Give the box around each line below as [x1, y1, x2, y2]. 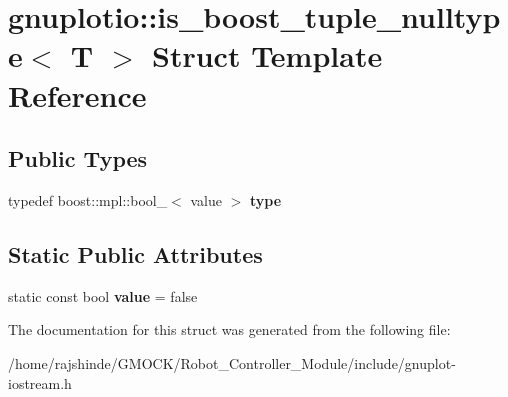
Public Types [8, 143, 148, 174]
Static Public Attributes [8, 238, 263, 269]
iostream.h [8, 372, 72, 393]
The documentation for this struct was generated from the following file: [8, 319, 451, 340]
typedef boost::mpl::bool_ [8, 189, 168, 210]
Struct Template [152, 35, 383, 76]
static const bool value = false [8, 285, 198, 306]
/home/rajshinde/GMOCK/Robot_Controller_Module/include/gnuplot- [8, 352, 456, 373]
